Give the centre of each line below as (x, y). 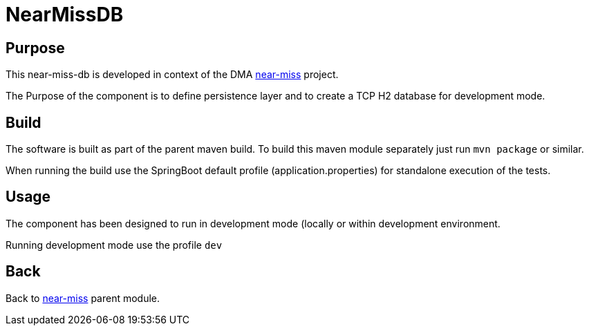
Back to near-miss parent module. (83, 298)
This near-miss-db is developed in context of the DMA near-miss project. (172, 75)
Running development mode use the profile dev (114, 245)
